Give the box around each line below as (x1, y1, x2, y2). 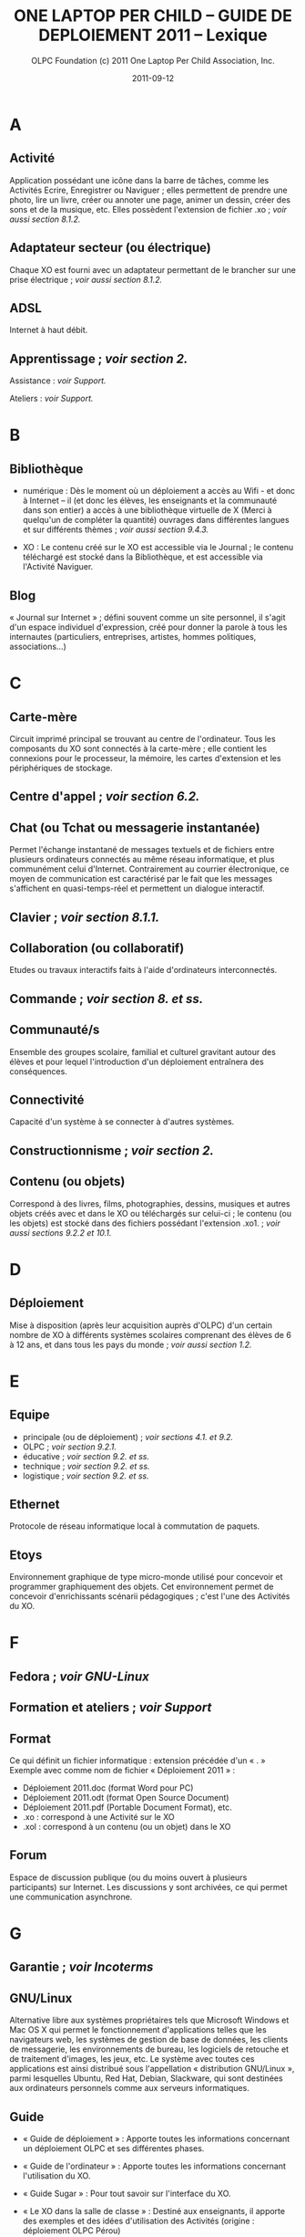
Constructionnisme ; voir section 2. (9, 1143, 215, 1158)
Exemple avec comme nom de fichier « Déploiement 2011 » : (9, 1765, 236, 1776)
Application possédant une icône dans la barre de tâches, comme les (9, 174, 269, 185)
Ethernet (9, 1497, 61, 1512)
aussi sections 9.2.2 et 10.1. (9, 1227, 112, 1238)
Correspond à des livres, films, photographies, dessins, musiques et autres (9, 1197, 290, 1209)
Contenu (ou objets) (9, 1174, 126, 1189)
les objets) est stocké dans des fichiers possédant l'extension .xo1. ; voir (9, 1218, 280, 1228)
